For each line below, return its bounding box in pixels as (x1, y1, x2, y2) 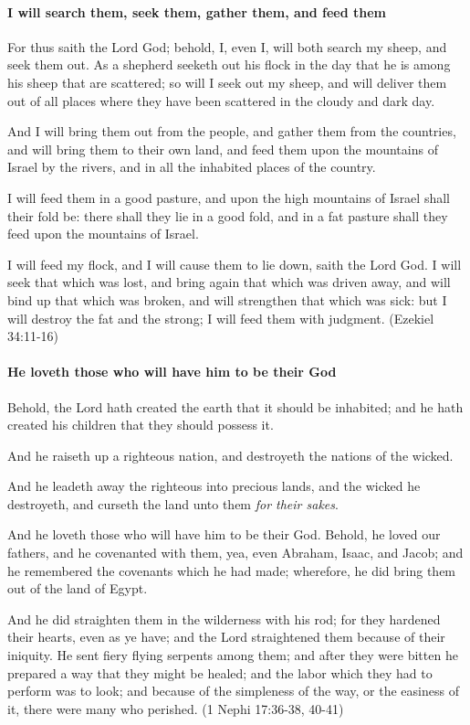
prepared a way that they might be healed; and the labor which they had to (7, 663, 433, 682)
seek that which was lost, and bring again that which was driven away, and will (7, 272, 451, 292)
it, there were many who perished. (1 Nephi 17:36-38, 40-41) (7, 698, 344, 718)
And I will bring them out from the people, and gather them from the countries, (7, 122, 456, 141)
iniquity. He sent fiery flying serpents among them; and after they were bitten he (7, 645, 458, 665)
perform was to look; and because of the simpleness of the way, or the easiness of (7, 681, 459, 700)
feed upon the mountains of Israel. (7, 224, 199, 243)
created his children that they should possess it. (7, 415, 274, 434)
